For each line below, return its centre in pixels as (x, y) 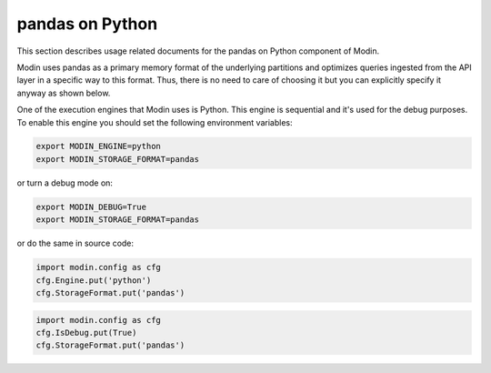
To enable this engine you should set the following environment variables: (155, 122)
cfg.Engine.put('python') (94, 280)
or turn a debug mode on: (65, 183)
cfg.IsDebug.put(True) (86, 333)
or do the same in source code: (75, 243)
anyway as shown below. (64, 93)
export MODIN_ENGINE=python (98, 146)
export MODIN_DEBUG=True (91, 207)
